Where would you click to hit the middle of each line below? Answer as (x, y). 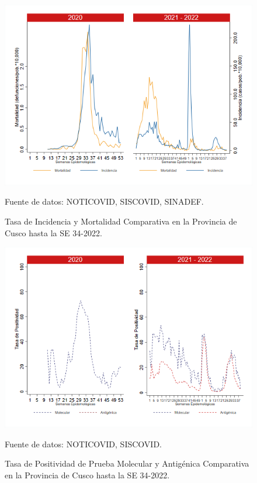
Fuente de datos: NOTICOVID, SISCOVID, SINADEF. (104, 201)
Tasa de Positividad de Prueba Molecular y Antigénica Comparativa (127, 463)
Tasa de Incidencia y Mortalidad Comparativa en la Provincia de (121, 221)
